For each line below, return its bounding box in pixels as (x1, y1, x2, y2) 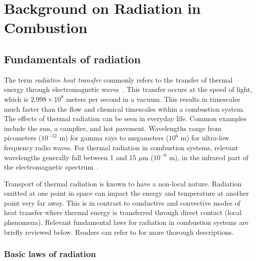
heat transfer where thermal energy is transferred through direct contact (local (4, 207, 242, 217)
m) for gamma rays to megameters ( (59, 132, 169, 143)
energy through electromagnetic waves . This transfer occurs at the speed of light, (4, 84, 253, 94)
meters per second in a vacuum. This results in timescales (66, 93, 240, 104)
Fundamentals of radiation (4, 51, 141, 66)
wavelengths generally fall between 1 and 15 (4, 152, 137, 162)
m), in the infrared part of (169, 152, 249, 162)
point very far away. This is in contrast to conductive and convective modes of (4, 197, 241, 208)
